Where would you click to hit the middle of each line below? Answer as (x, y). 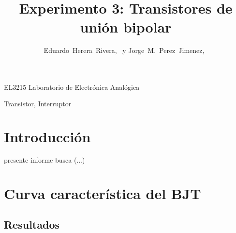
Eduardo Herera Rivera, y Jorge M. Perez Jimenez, (124, 50)
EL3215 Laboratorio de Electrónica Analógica (72, 87)
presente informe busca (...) (44, 160)
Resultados (32, 224)
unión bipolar (126, 27)
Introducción (47, 137)
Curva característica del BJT (103, 193)
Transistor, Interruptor (38, 103)
